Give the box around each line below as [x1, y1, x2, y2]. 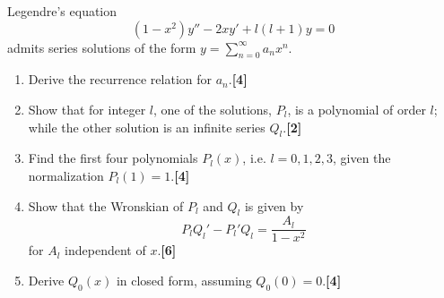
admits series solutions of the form [7, 38, 196, 56]
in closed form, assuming [116, 271, 252, 290]
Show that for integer [28, 99, 146, 118]
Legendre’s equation [7, 2, 118, 20]
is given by [244, 196, 304, 215]
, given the [333, 149, 391, 167]
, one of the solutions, [153, 99, 273, 118]
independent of [65, 241, 146, 260]
